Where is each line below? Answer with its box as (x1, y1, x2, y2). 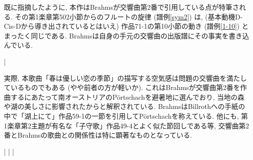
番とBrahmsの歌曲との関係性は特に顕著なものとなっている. (4, 130, 192, 140)
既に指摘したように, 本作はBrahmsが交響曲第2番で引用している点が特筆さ (4, 2, 239, 12)
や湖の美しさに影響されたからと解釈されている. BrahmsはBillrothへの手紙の (4, 101, 245, 111)
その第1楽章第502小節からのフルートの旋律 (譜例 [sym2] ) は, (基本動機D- (15, 11, 243, 21)
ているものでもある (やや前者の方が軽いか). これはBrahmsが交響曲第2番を (4, 82, 240, 92)
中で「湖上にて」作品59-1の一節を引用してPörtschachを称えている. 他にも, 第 (4, 110, 248, 121)
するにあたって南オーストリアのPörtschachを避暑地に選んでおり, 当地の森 (10, 91, 245, 102)
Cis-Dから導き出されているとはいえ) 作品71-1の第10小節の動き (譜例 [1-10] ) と (4, 21, 249, 31)
